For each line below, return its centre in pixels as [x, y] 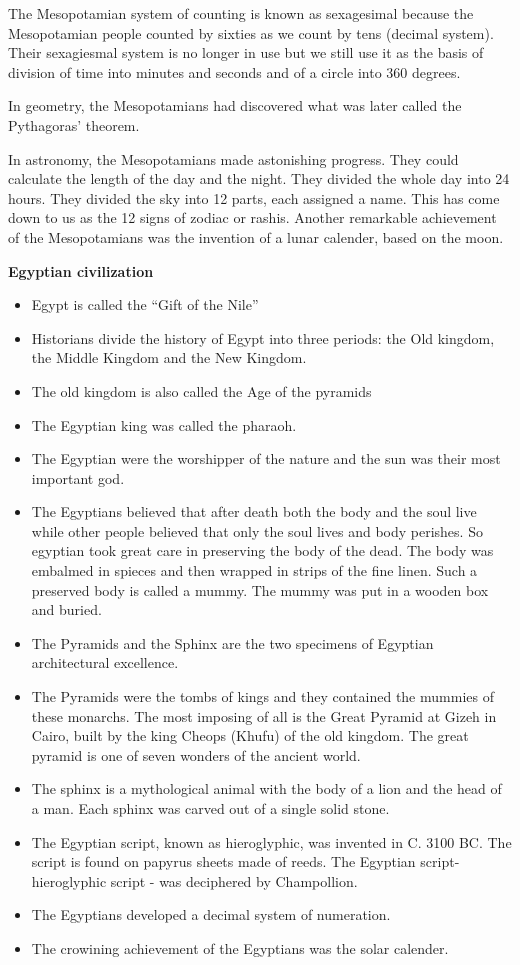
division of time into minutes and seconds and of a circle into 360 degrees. [234, 71]
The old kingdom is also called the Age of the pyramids [201, 390]
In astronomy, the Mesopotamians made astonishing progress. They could [233, 158]
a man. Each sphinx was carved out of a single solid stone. [210, 808]
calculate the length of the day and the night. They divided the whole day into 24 [259, 178]
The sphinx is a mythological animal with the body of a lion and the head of [266, 788]
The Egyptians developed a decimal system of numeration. [211, 914]
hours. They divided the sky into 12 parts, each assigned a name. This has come [254, 197]
